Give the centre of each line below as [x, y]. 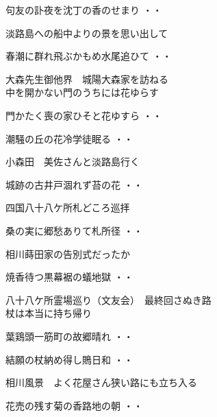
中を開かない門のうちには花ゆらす [82, 92]
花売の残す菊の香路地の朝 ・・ [74, 405]
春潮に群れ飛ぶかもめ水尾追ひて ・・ [89, 56]
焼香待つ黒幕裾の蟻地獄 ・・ [69, 277]
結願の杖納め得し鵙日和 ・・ [69, 359]
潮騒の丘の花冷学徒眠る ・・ [69, 138]
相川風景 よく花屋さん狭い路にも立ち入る [101, 382]
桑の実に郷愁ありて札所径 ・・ [74, 230]
